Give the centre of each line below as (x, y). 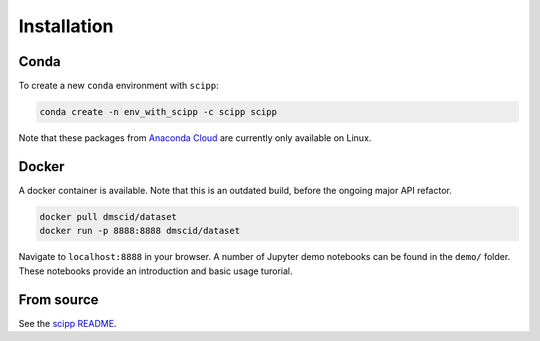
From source (58, 299)
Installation (66, 26)
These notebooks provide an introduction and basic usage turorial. (155, 271)
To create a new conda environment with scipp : (118, 86)
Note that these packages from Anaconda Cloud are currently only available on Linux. (195, 138)
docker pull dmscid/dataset (108, 216)
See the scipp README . (67, 323)
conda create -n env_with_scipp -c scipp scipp (158, 112)
